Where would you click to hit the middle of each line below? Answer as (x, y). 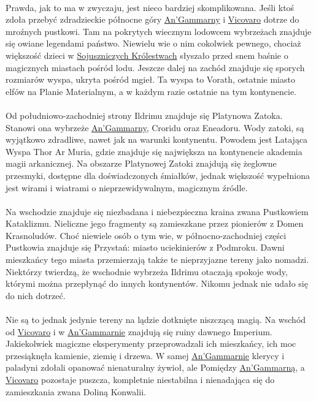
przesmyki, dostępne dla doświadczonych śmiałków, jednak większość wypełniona (158, 175)
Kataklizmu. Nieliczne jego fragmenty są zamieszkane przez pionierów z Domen (155, 223)
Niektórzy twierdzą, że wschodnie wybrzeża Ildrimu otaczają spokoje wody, (147, 271)
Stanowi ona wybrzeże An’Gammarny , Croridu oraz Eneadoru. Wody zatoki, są (155, 127)
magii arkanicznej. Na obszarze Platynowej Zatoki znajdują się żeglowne (141, 163)
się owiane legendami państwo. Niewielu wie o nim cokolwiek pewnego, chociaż (153, 43)
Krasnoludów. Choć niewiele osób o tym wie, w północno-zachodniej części (146, 235)
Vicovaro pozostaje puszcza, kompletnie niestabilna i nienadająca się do (140, 379)
